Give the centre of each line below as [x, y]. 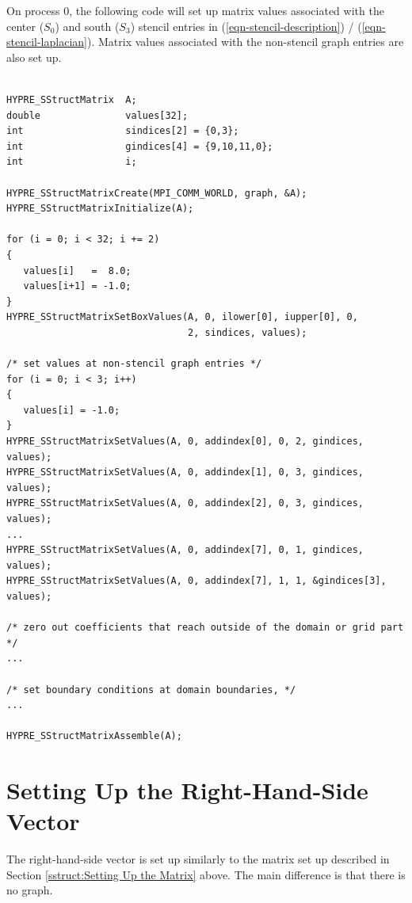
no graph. [30, 890]
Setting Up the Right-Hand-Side [187, 790]
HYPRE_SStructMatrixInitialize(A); [100, 209]
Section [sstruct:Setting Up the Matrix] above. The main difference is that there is [206, 874]
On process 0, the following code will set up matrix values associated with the [195, 10]
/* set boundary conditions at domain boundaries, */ [151, 690]
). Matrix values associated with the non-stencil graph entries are [245, 42]
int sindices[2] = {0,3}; [123, 131]
